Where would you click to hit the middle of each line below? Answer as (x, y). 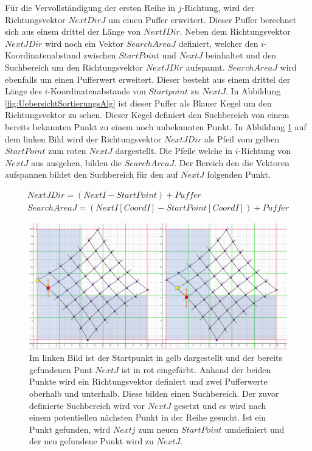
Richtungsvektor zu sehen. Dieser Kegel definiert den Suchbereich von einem (147, 115)
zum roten (67, 151)
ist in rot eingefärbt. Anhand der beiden (196, 369)
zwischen (100, 55)
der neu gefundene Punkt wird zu (92, 441)
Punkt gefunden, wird (70, 429)
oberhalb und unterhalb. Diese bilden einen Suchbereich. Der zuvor (154, 393)
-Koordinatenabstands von (97, 91)
